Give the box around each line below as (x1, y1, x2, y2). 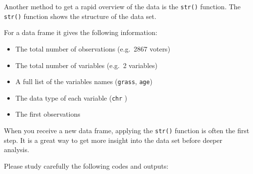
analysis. (4, 144, 29, 155)
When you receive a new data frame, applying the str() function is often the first (4, 125, 250, 135)
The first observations (15, 109, 80, 119)
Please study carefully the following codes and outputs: (4, 160, 169, 171)
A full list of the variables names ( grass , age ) (15, 76, 153, 87)
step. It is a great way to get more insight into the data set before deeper (4, 135, 223, 145)
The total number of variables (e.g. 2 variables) (15, 60, 157, 70)
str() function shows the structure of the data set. (4, 11, 156, 21)
